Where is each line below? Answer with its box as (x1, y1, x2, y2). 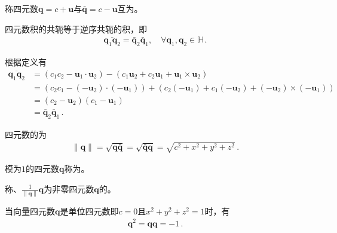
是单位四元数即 (60, 204, 119, 217)
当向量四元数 (5, 204, 55, 217)
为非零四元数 (44, 182, 94, 195)
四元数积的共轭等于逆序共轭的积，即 (5, 22, 147, 35)
